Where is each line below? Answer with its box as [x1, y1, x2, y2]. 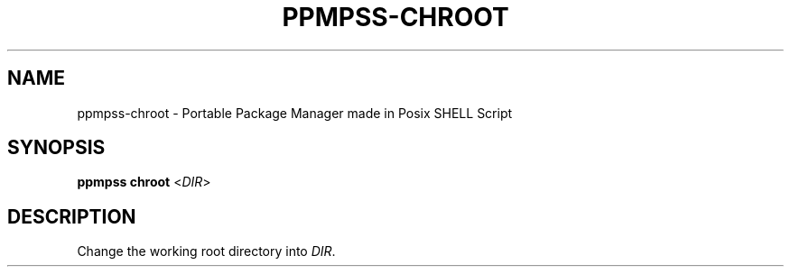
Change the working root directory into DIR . [77, 243, 336, 260]
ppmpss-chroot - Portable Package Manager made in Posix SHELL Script [77, 105, 513, 121]
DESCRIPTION [7, 205, 136, 228]
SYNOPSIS [7, 136, 106, 160]
